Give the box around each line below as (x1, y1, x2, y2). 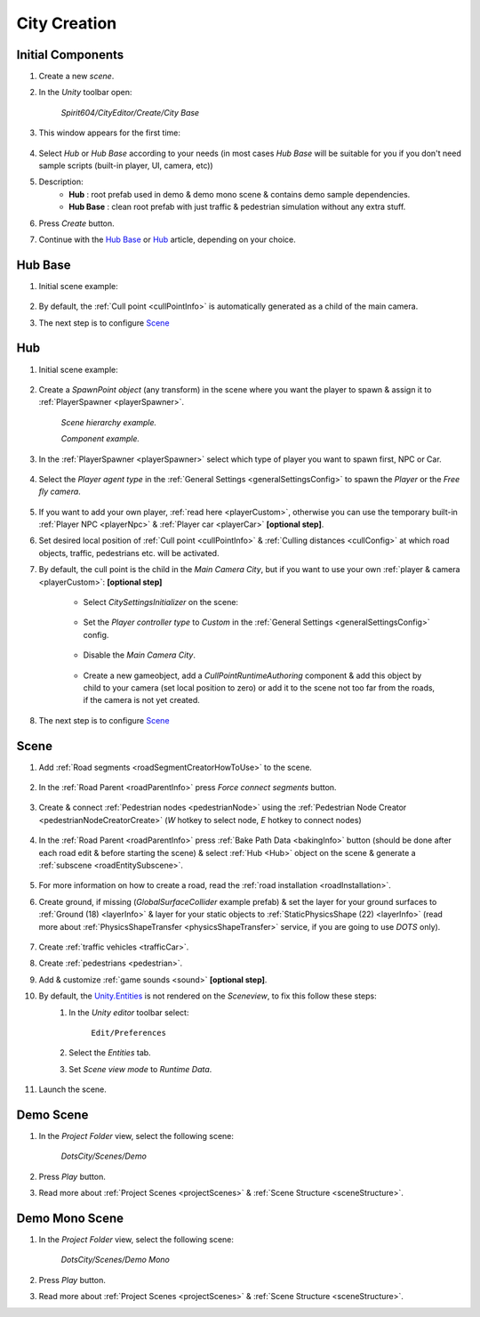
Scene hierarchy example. (60, 416, 157, 427)
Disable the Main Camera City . (83, 650, 196, 660)
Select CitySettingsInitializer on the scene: (83, 597, 239, 608)
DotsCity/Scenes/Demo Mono (60, 1255, 171, 1265)
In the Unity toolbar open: (38, 87, 132, 98)
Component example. (60, 433, 140, 444)
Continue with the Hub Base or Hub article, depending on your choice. (38, 234, 297, 245)
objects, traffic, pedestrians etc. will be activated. (38, 547, 220, 558)
